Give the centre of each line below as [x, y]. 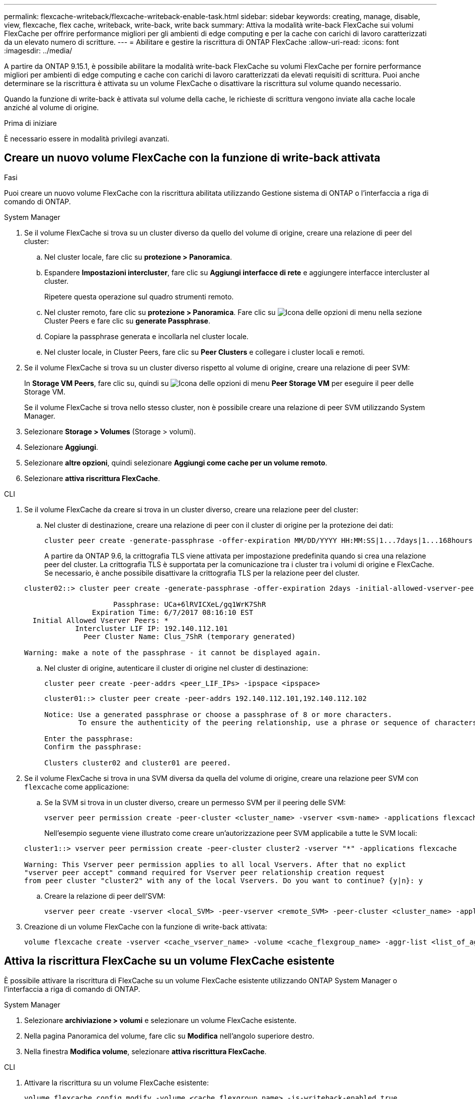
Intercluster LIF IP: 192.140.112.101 [151, 628]
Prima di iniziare [30, 123]
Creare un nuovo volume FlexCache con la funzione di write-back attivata [192, 158]
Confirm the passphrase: [93, 747]
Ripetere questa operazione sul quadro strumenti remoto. [139, 296]
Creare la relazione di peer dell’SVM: [105, 896]
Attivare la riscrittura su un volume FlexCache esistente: [116, 1082]
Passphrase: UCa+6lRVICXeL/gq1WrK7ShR [190, 604]
